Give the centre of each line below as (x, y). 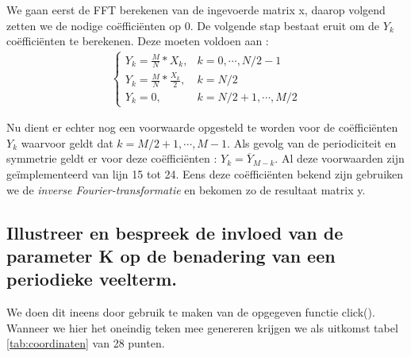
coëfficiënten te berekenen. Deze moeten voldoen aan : (138, 41)
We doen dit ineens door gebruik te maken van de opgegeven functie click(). (191, 312)
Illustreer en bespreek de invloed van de (175, 232)
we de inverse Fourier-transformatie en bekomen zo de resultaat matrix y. (186, 189)
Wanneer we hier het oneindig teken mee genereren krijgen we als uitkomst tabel (202, 327)
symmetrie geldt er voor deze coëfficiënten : (112, 158)
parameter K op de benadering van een (171, 256)
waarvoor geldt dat (67, 142)
